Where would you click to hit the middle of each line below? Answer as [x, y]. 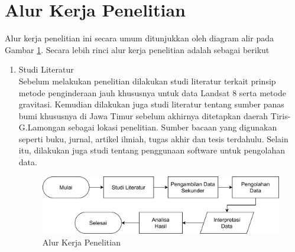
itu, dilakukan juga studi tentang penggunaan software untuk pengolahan [152, 150]
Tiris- [281, 115]
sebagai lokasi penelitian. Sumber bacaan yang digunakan [173, 127]
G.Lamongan [42, 127]
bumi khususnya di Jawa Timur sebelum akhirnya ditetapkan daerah [143, 115]
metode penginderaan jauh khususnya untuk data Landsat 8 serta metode [152, 92]
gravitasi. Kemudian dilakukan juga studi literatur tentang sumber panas [151, 104]
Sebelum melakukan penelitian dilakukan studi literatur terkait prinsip [147, 81]
